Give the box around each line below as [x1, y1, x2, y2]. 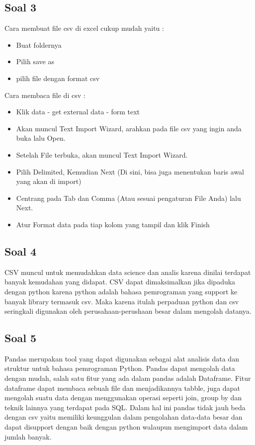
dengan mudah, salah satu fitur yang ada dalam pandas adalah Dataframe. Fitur [4, 373, 251, 383]
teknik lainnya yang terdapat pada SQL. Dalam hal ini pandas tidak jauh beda [4, 402, 246, 412]
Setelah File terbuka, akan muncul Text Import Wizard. [16, 149, 188, 160]
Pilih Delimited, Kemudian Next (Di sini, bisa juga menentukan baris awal [16, 166, 245, 177]
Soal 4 [4, 243, 37, 259]
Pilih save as [16, 56, 54, 67]
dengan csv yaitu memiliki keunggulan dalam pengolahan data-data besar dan [4, 412, 243, 422]
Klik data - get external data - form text [16, 106, 140, 117]
